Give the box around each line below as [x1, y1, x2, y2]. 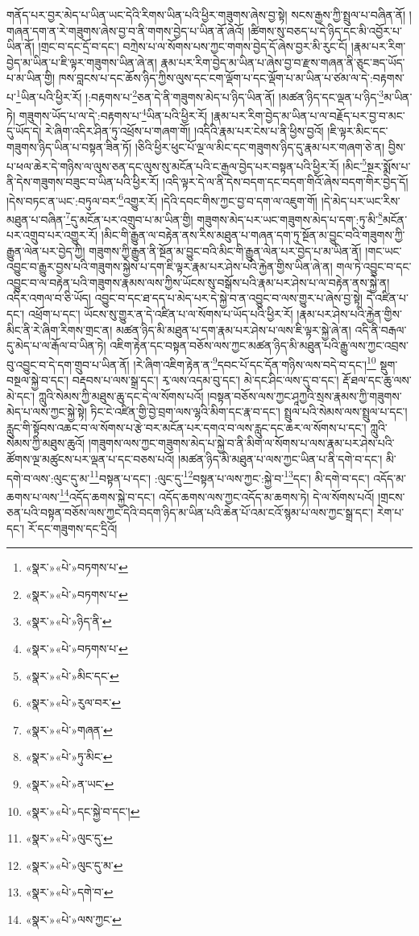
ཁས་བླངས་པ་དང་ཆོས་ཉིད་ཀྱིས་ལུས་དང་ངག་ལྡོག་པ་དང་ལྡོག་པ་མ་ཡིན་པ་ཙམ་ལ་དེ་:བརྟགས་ [58, 69, 405, 86]
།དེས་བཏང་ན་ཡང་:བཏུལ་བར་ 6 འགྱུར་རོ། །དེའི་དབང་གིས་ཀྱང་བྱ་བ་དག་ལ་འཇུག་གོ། [6, 189, 317, 209]
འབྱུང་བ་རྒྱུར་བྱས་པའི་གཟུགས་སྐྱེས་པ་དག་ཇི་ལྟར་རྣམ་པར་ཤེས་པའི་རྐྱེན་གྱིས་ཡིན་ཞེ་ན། [6, 258, 333, 275]
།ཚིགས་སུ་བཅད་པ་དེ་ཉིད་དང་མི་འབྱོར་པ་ [247, 22, 402, 39]
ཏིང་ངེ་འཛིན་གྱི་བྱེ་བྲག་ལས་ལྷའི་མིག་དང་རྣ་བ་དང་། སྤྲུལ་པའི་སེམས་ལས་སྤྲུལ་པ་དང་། [90, 403, 408, 420]
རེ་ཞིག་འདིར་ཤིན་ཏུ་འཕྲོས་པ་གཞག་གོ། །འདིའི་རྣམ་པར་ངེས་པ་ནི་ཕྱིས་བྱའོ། [45, 123, 324, 139]
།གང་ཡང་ [365, 242, 402, 259]
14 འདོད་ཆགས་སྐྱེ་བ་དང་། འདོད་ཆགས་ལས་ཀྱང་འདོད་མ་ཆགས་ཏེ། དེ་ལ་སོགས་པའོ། [59, 485, 375, 505]
